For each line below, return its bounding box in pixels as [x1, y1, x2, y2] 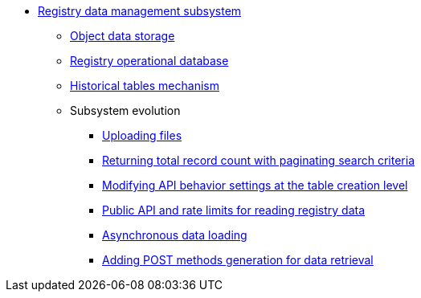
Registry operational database [70, 54, 229, 67]
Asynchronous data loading [102, 228, 247, 242]
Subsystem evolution [70, 104, 181, 117]
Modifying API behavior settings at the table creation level [102, 178, 408, 192]
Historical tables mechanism [70, 79, 219, 92]
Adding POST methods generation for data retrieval [102, 253, 374, 267]
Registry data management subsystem [38, 4, 242, 18]
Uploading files [102, 129, 182, 142]
